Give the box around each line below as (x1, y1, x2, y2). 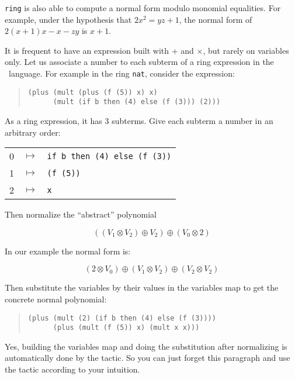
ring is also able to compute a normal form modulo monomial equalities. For (5, 2, 281, 13)
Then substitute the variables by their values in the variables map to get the (5, 281, 279, 294)
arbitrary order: (5, 126, 61, 138)
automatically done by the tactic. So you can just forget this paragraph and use (5, 352, 290, 364)
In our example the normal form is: (5, 244, 131, 257)
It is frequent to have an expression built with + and (5, 44, 194, 56)
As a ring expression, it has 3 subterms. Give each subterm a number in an (5, 115, 273, 126)
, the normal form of (179, 13, 252, 25)
